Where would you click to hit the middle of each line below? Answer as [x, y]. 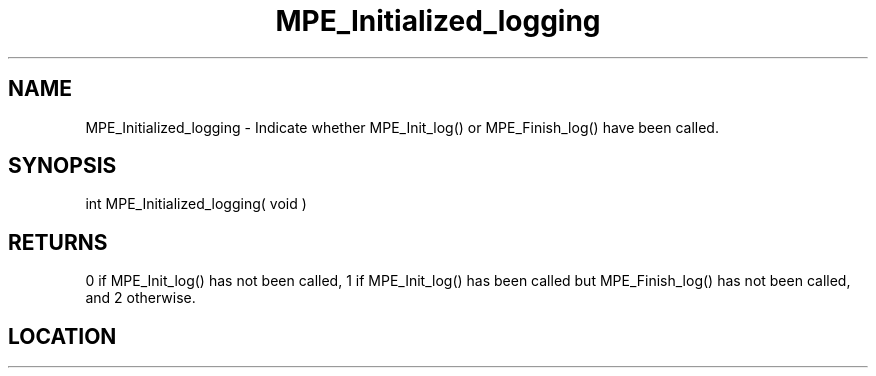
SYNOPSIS [62, 166]
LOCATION [62, 336]
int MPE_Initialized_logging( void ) [196, 204]
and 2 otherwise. [140, 298]
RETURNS [58, 242]
